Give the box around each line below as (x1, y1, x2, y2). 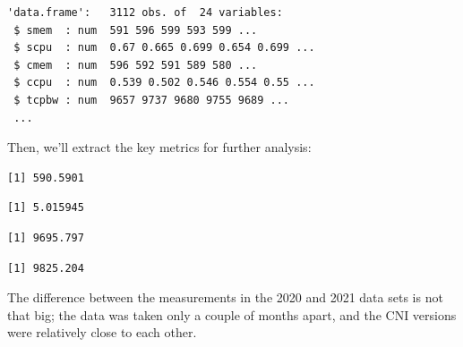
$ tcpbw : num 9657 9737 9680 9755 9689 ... (13, 93, 289, 106)
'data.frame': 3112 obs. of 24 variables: (7, 6, 283, 19)
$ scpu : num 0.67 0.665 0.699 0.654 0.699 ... (13, 41, 315, 55)
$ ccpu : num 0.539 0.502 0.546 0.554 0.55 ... (13, 76, 315, 89)
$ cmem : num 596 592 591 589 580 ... (13, 58, 258, 72)
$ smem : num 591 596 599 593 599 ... (13, 23, 258, 37)
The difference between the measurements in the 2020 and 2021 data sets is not (7, 288, 443, 307)
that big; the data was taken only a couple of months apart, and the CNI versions (7, 305, 457, 324)
